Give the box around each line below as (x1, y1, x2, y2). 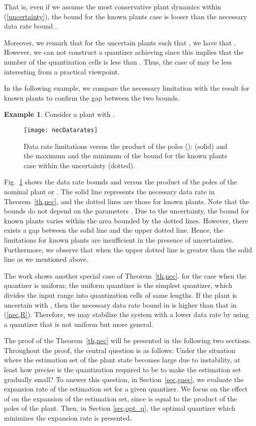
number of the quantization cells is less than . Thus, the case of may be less (4, 56, 232, 67)
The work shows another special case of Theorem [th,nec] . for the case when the (4, 270, 247, 281)
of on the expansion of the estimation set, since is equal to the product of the (4, 393, 237, 403)
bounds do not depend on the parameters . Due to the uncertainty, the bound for (4, 206, 249, 216)
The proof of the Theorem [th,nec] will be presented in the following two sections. (4, 335, 252, 346)
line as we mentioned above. (4, 254, 89, 264)
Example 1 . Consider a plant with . (4, 109, 115, 119)
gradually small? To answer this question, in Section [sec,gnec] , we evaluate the (4, 374, 244, 384)
